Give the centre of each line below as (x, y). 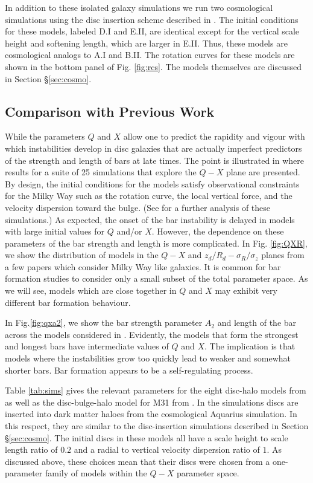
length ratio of (31, 449)
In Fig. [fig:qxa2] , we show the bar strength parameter (104, 323)
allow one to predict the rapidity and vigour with (214, 136)
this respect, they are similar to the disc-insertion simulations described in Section (157, 426)
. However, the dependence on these (218, 231)
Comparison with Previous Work (110, 111)
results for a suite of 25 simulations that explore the (101, 172)
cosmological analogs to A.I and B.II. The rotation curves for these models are (150, 55)
